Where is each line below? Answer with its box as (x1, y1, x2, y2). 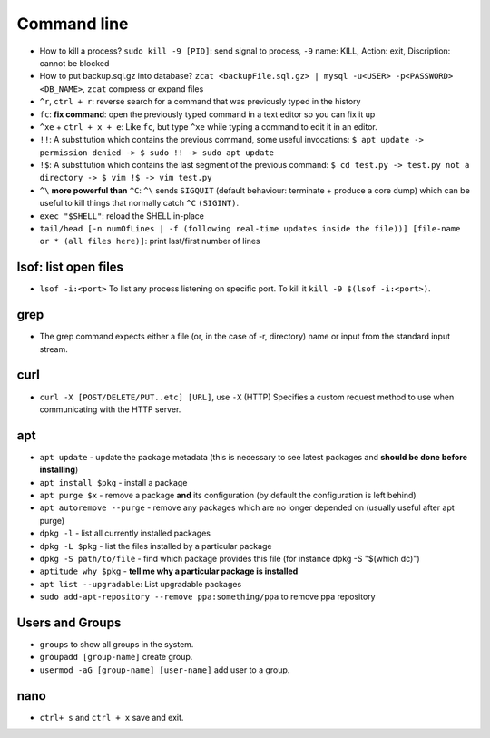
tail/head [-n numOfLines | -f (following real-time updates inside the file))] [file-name (39, 223, 461, 234)
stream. (39, 343, 68, 354)
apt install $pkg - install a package (39, 477, 188, 487)
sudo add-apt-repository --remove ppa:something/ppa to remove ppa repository (39, 591, 376, 603)
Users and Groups (16, 615, 122, 630)
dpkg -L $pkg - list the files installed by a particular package (39, 540, 272, 551)
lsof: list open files (16, 260, 124, 275)
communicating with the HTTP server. (39, 404, 181, 415)
